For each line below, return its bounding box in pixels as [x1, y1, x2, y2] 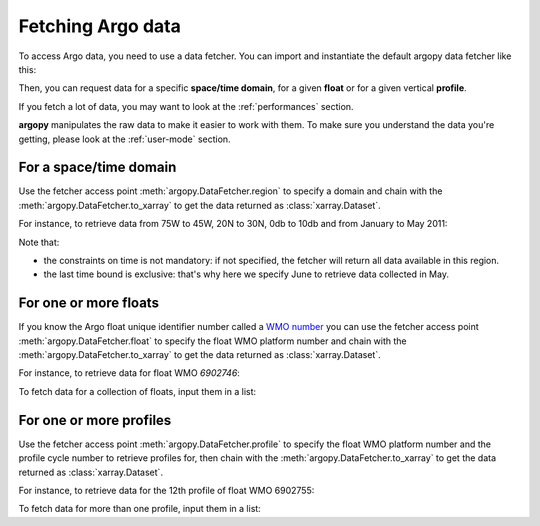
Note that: [18, 236, 60, 248]
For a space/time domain [18, 159, 177, 176]
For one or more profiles [18, 411, 172, 429]
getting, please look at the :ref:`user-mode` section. [18, 133, 231, 145]
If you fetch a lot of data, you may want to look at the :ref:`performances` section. [18, 100, 354, 112]
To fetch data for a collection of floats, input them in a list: [18, 385, 257, 397]
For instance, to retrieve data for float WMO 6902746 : [18, 367, 240, 379]
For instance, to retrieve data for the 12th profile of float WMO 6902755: [18, 484, 315, 496]
